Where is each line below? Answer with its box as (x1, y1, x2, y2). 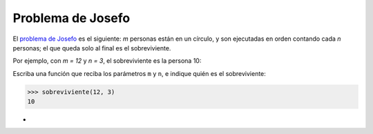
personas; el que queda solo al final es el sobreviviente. (12, 44, 171, 52)
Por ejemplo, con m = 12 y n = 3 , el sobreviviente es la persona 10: (12, 57, 202, 65)
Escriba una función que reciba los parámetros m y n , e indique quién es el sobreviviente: (12, 69, 266, 77)
